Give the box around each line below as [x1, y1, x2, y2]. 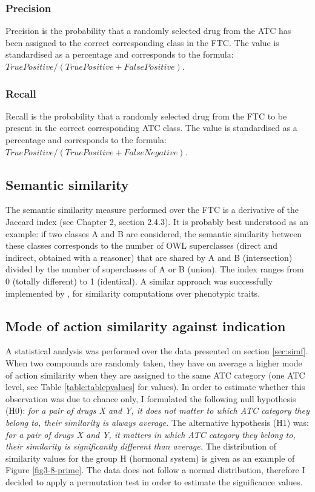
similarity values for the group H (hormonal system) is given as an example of [5, 451, 295, 464]
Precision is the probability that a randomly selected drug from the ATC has [5, 24, 291, 37]
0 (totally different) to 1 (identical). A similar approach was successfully [5, 274, 273, 287]
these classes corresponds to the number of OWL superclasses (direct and [5, 239, 278, 252]
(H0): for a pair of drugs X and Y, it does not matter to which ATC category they [5, 404, 310, 417]
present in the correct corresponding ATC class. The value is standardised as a [5, 121, 297, 134]
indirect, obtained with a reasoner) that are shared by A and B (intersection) [5, 251, 293, 263]
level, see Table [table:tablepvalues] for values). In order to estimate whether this [5, 380, 305, 393]
